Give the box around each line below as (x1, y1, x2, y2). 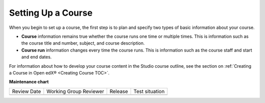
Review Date (12, 88, 41, 95)
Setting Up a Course (9, 7, 93, 18)
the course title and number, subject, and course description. (21, 40, 145, 46)
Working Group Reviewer (46, 88, 105, 95)
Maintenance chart (9, 79, 49, 85)
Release (109, 88, 129, 95)
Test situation (133, 88, 165, 95)
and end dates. (21, 54, 52, 60)
